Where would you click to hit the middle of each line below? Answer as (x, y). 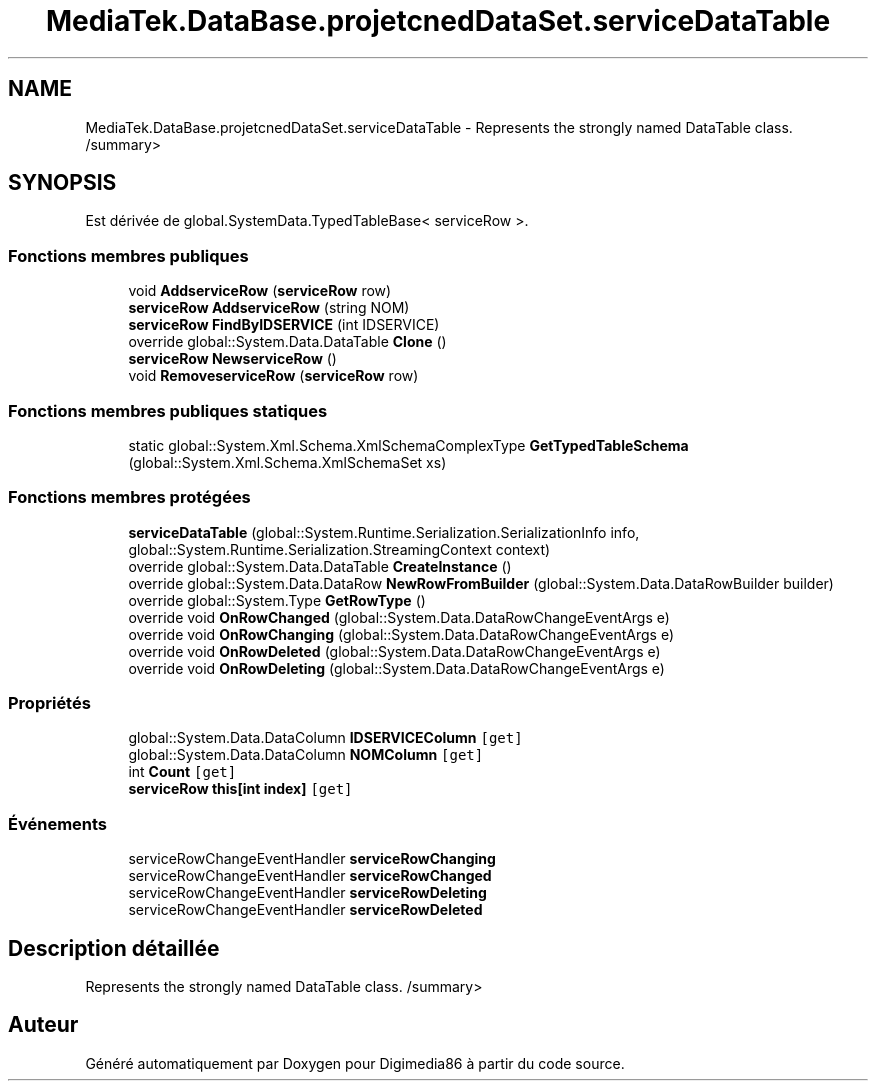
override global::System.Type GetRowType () (277, 600)
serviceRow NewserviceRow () (232, 359)
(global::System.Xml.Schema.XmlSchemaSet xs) (287, 462)
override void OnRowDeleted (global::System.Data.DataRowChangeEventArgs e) (394, 651)
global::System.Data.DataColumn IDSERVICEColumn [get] (325, 738)
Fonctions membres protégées (129, 497)
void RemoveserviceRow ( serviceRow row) (273, 376)
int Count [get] (182, 772)
